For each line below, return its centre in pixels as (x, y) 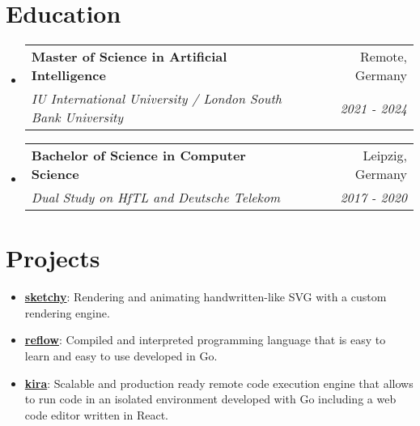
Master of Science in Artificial (129, 57)
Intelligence (68, 75)
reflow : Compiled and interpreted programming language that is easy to (205, 340)
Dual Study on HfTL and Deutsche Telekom (156, 198)
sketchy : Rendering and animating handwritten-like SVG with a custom (206, 297)
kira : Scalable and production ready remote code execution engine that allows (219, 383)
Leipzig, (385, 155)
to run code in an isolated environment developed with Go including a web (210, 399)
